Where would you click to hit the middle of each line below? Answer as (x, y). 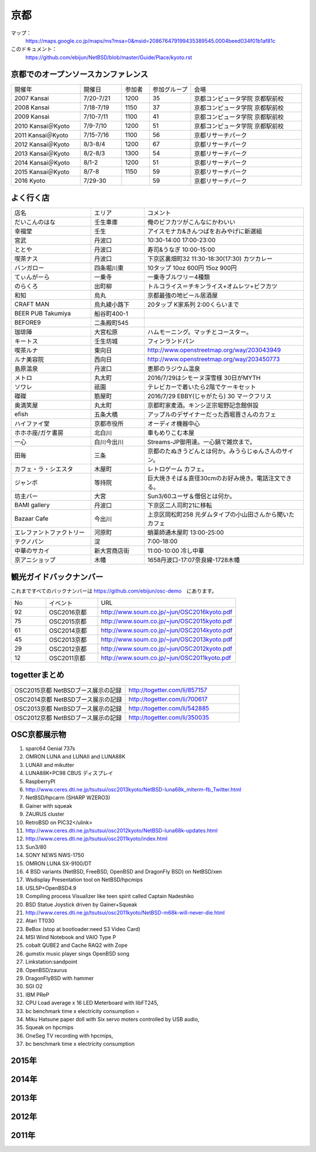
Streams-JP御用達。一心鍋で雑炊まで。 (201, 442)
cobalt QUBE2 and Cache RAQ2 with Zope (77, 945)
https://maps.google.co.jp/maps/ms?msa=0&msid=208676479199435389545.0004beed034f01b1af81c (151, 40)
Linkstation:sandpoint (51, 962)
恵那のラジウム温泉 (174, 369)
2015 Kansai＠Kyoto (42, 172)
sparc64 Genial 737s (50, 749)
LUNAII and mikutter (50, 764)
